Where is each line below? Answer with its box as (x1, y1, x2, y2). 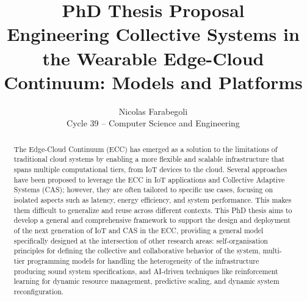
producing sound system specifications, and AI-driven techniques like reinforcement (13, 266, 278, 276)
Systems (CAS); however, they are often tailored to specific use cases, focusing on (13, 184, 273, 195)
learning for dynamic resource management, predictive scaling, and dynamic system (13, 276, 280, 286)
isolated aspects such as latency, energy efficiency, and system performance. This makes (13, 194, 292, 205)
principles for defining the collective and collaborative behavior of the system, (13, 245, 261, 256)
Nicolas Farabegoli (118, 104, 188, 117)
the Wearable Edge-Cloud (42, 45, 264, 70)
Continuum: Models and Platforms (4, 69, 303, 94)
